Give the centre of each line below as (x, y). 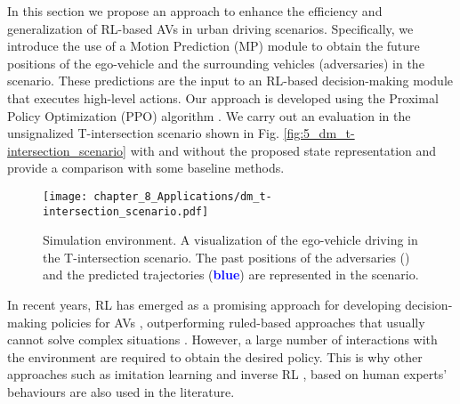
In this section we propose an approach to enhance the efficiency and (195, 11)
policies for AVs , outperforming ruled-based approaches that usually (238, 322)
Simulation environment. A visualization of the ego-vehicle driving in (230, 240)
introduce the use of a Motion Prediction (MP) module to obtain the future (214, 46)
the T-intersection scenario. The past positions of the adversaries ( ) (226, 257)
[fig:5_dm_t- (319, 133)
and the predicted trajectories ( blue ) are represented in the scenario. (231, 275)
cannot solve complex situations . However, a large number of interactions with (222, 339)
